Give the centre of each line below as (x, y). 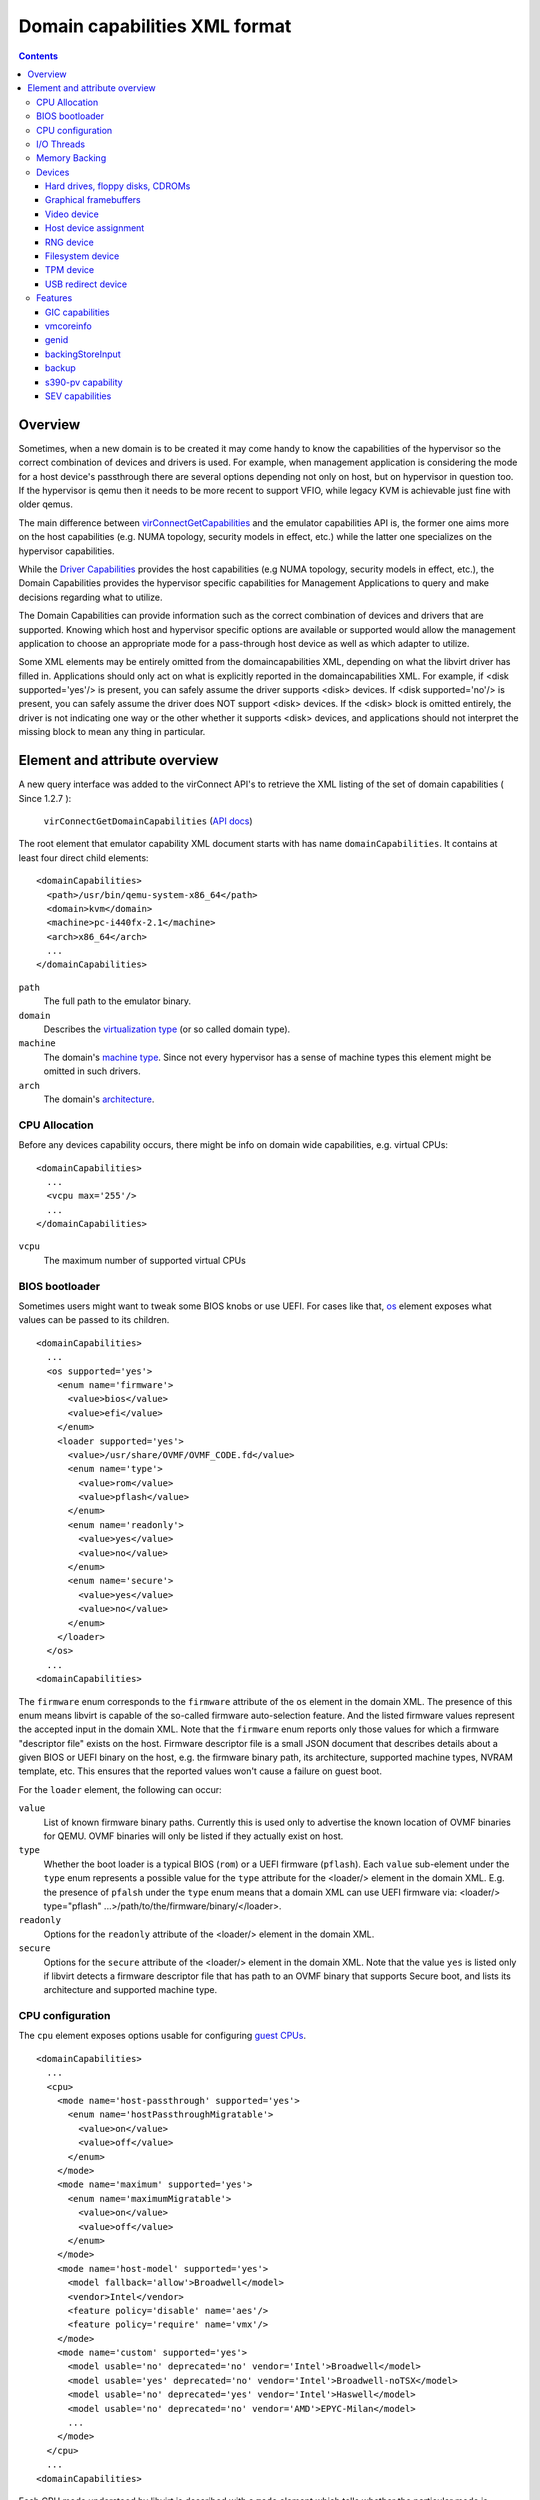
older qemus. (46, 504)
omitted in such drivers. (92, 1071)
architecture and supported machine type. (130, 1990)
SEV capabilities (78, 396)
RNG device (69, 242)
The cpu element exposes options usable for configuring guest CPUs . (162, 2036)
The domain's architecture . (99, 1099)
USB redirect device (86, 284)
